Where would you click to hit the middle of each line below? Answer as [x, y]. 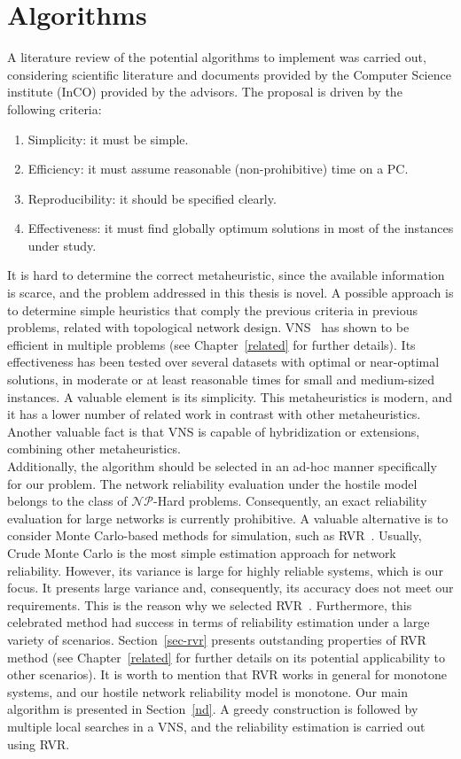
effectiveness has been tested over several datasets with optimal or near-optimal [223, 362]
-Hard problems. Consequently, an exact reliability [290, 501]
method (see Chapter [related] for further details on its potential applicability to [226, 657]
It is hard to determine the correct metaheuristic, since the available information [226, 275]
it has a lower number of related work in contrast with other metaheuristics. [214, 414]
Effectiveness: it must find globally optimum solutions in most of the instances [241, 228]
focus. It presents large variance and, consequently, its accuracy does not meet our [230, 588]
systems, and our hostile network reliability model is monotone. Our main [208, 691]
